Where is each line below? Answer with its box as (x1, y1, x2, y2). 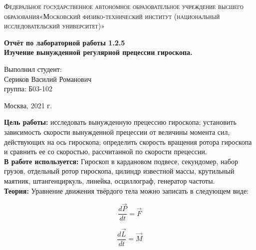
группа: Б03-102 (4, 83, 53, 94)
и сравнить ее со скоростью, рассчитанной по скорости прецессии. (4, 146, 207, 157)
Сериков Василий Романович (4, 73, 92, 84)
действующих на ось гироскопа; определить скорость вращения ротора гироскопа (4, 136, 252, 147)
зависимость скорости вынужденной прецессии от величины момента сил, (4, 126, 230, 137)
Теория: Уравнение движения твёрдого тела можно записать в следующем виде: (4, 185, 249, 196)
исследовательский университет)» (4, 20, 105, 31)
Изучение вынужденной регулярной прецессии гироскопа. (4, 47, 193, 57)
